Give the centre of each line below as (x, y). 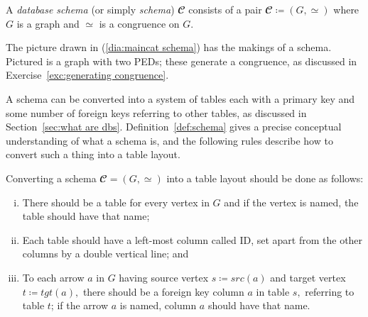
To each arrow (53, 277)
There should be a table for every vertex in (116, 202)
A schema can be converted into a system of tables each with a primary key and (180, 98)
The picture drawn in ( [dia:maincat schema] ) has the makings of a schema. (169, 47)
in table (273, 291)
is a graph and (48, 23)
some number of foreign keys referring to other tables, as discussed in (156, 112)
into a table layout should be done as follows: (265, 178)
